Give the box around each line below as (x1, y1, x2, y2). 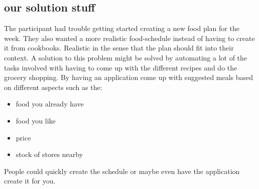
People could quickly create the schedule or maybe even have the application (4, 165, 240, 176)
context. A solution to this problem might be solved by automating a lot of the (4, 52, 247, 62)
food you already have (16, 98, 84, 109)
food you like (16, 115, 56, 125)
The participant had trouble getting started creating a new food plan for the (4, 23, 239, 33)
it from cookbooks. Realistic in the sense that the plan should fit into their (4, 42, 234, 53)
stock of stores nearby (16, 149, 83, 159)
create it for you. (4, 175, 56, 186)
